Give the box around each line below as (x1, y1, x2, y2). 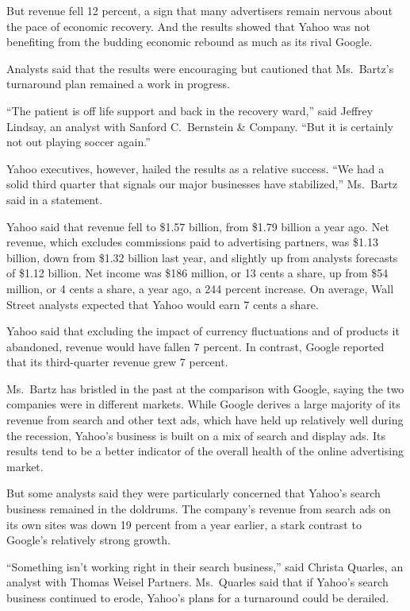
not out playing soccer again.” (6, 133, 151, 150)
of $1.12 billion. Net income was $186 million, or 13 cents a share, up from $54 (6, 265, 389, 281)
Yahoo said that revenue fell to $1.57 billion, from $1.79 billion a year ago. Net (6, 218, 389, 234)
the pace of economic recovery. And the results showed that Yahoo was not (6, 17, 370, 34)
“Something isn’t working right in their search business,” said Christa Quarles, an (6, 558, 404, 574)
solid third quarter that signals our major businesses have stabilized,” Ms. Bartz (6, 176, 398, 192)
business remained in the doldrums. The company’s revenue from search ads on (6, 501, 391, 517)
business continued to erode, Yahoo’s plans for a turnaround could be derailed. (6, 590, 389, 605)
